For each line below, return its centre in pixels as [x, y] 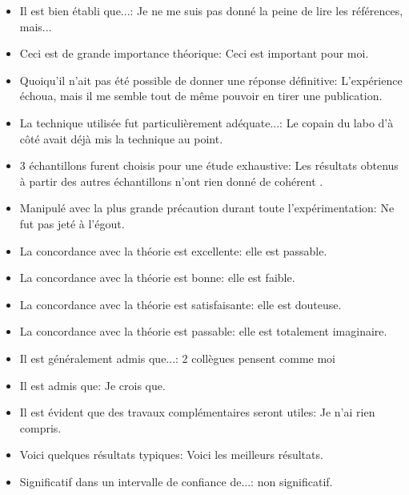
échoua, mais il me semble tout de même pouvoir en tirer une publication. [201, 96]
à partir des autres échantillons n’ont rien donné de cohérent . [171, 181]
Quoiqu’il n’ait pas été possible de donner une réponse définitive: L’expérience [211, 80]
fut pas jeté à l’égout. [72, 223]
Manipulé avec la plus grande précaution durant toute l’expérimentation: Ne [207, 208]
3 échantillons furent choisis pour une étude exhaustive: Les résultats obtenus [209, 165]
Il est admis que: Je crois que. [92, 385]
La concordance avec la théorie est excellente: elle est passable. [173, 250]
